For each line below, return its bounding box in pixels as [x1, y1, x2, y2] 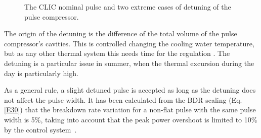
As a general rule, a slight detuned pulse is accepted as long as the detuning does [4, 85, 256, 95]
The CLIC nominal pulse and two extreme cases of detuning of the [24, 2, 231, 12]
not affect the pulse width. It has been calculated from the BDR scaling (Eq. [4, 94, 242, 105]
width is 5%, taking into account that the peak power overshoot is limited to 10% [4, 114, 257, 124]
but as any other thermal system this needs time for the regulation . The [4, 48, 230, 58]
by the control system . [4, 124, 77, 134]
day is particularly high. [4, 67, 78, 78]
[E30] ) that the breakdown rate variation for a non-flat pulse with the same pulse [4, 104, 256, 115]
